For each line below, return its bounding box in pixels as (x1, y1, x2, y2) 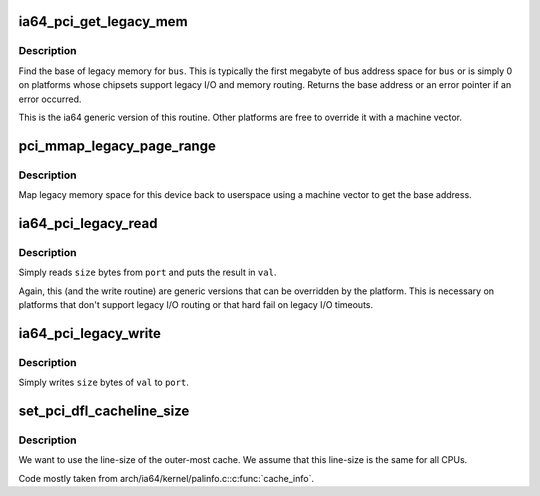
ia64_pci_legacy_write (18, 325, 162, 342)
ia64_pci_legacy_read (18, 215, 158, 232)
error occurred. (18, 93, 82, 105)
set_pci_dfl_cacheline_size (18, 403, 190, 419)
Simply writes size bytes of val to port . (18, 376, 189, 389)
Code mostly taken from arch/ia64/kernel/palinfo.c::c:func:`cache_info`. (18, 472, 315, 484)
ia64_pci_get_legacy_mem (18, 13, 189, 30)
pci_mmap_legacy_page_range (18, 137, 217, 154)
